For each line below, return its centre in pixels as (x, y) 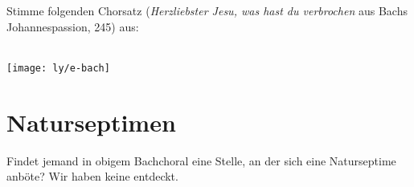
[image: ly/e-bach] (58, 68)
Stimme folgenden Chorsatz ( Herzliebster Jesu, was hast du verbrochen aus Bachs (207, 10)
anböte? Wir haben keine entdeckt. (92, 176)
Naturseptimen (91, 122)
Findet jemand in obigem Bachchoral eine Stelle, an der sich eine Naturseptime (201, 160)
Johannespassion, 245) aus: (73, 26)
